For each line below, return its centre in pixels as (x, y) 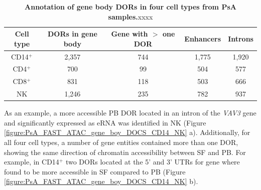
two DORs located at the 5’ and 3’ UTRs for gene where (153, 162)
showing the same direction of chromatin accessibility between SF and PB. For (125, 152)
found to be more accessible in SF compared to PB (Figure (95, 171)
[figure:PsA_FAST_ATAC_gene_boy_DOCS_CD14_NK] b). (101, 181)
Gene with (129, 34)
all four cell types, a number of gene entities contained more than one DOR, (121, 142)
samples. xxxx (130, 16)
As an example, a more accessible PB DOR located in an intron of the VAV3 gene (130, 113)
